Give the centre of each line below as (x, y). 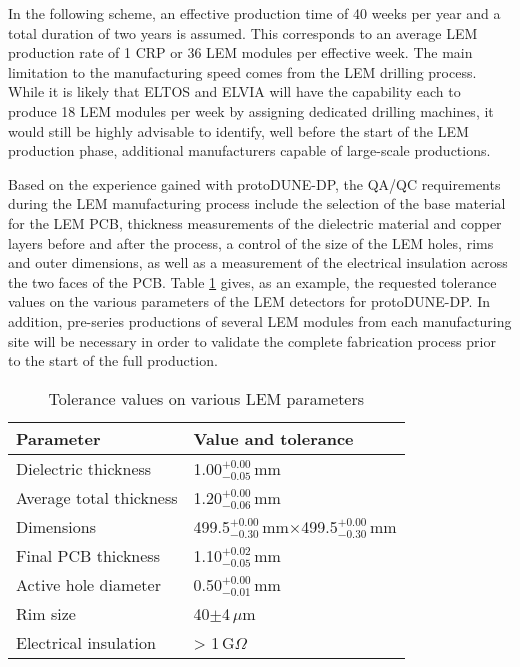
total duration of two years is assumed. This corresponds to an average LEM (243, 32)
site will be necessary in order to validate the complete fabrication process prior (252, 340)
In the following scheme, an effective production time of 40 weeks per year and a (254, 13)
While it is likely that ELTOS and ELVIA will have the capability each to (234, 91)
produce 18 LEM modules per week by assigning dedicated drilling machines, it (251, 110)
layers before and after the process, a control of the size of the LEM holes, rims (251, 242)
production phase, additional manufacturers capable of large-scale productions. (249, 150)
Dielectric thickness (84, 468)
